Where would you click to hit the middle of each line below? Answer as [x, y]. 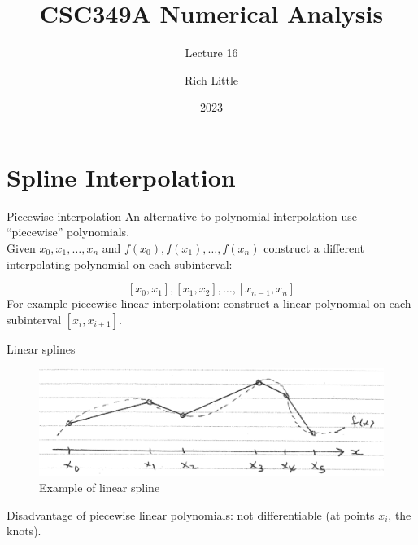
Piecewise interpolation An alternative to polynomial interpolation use [182, 215]
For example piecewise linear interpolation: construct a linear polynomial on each [209, 303]
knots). [24, 531]
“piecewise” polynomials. [68, 232]
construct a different [314, 248]
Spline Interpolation [121, 176]
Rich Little [211, 79]
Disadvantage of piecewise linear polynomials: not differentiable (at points [191, 514]
